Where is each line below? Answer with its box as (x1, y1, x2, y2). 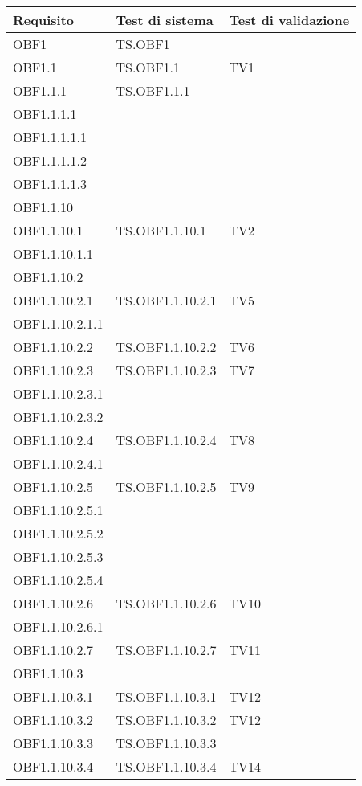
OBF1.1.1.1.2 (13, 151, 87, 170)
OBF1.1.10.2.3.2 (13, 407, 104, 426)
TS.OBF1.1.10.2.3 (116, 361, 217, 379)
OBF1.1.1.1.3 (13, 174, 87, 193)
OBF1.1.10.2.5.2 (13, 524, 104, 542)
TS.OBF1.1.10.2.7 (116, 641, 217, 659)
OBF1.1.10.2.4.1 (13, 454, 104, 473)
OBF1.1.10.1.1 (13, 244, 94, 263)
